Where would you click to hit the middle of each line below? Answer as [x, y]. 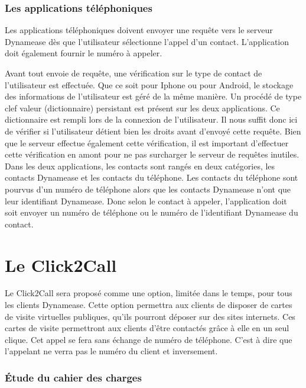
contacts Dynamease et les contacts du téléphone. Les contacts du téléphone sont [152, 177]
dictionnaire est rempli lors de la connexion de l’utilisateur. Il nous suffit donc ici [151, 119]
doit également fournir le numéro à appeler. [84, 53]
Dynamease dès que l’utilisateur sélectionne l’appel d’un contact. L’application [147, 41]
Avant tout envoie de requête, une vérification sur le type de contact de [134, 73]
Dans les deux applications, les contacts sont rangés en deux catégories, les [140, 166]
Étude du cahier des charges [73, 377]
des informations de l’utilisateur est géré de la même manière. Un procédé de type [153, 96]
